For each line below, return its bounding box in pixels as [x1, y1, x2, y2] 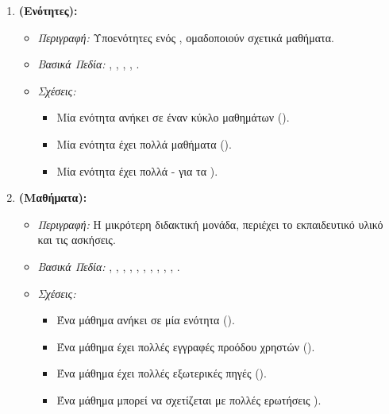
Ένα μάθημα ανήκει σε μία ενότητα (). [56, 311, 235, 328]
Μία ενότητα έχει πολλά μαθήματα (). [56, 135, 232, 152]
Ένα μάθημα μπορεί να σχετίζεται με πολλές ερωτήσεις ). [56, 391, 322, 408]
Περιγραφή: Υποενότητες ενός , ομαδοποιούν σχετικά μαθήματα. [37, 29, 334, 45]
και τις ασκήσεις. [37, 231, 116, 248]
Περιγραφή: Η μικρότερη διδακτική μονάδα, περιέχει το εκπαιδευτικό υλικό [37, 215, 383, 232]
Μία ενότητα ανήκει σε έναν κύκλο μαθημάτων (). [56, 109, 290, 126]
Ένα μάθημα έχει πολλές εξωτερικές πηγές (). [56, 365, 267, 381]
